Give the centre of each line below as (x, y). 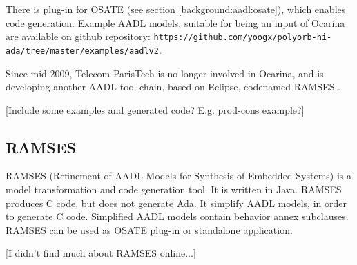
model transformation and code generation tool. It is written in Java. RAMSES (174, 189)
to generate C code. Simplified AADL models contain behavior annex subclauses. (177, 216)
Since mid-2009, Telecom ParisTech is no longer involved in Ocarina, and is (165, 73)
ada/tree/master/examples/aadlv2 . (84, 49)
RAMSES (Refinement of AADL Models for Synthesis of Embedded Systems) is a (179, 176)
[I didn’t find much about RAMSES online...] (101, 253)
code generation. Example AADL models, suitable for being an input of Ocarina (175, 22)
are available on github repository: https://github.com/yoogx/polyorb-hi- (169, 36)
